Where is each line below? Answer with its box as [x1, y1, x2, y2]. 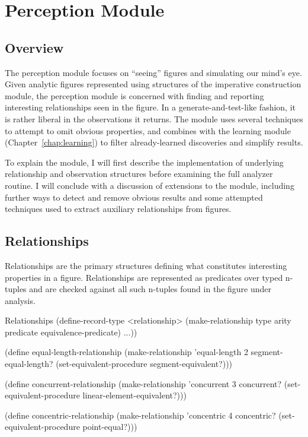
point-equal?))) [82, 420, 137, 433]
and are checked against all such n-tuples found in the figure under [29, 283, 272, 295]
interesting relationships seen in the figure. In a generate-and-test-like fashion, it [5, 101, 296, 113]
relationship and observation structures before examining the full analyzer [5, 167, 273, 180]
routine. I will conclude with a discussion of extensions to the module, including [5, 179, 294, 191]
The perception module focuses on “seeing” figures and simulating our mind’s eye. [5, 66, 302, 78]
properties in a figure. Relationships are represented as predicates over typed [5, 271, 283, 283]
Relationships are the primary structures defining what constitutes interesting [5, 259, 287, 271]
